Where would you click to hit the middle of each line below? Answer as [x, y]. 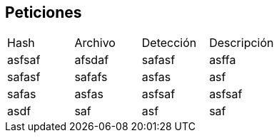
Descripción [242, 43]
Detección [169, 43]
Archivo [95, 43]
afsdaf [92, 60]
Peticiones [44, 12]
